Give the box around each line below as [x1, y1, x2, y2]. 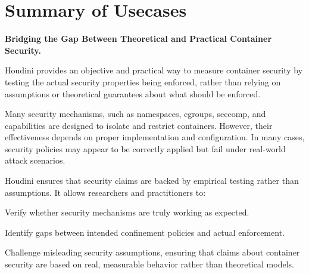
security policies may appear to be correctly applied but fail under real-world [5, 142, 286, 155]
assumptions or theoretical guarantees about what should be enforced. [5, 87, 261, 100]
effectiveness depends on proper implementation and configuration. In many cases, [5, 131, 305, 143]
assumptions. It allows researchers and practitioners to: [5, 186, 206, 198]
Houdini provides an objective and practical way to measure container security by [5, 64, 303, 76]
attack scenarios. [5, 154, 65, 167]
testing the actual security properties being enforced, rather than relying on [5, 75, 281, 88]
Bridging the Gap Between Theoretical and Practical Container [5, 32, 272, 45]
